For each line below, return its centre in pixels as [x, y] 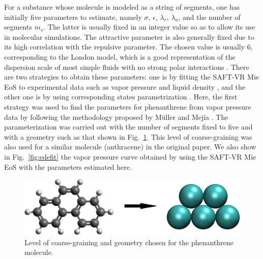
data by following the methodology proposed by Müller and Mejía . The [116, 116]
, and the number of [209, 17]
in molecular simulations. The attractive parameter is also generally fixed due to [129, 36]
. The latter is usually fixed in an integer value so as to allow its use [149, 27]
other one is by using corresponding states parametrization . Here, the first [121, 97]
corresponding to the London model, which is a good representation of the [120, 56]
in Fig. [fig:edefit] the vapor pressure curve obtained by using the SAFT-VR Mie [130, 156]
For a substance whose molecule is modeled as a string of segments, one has [122, 7]
